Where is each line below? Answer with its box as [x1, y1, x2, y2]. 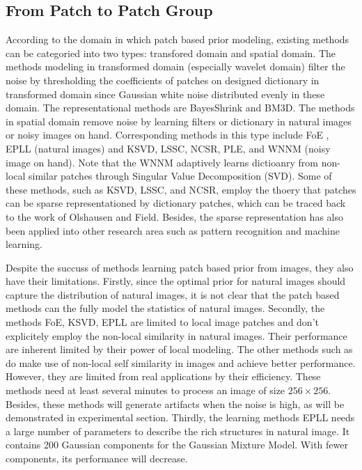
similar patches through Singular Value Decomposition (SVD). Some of [29, 169, 332, 183]
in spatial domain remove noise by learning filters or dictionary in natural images [6, 113, 352, 128]
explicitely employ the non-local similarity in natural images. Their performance [6, 328, 347, 343]
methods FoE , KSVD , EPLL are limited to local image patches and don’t [6, 315, 319, 329]
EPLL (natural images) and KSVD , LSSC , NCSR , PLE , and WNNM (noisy [6, 141, 331, 155]
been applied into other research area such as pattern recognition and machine [6, 223, 340, 237]
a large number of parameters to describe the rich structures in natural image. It [6, 423, 350, 438]
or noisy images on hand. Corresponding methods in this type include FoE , [6, 127, 329, 142]
